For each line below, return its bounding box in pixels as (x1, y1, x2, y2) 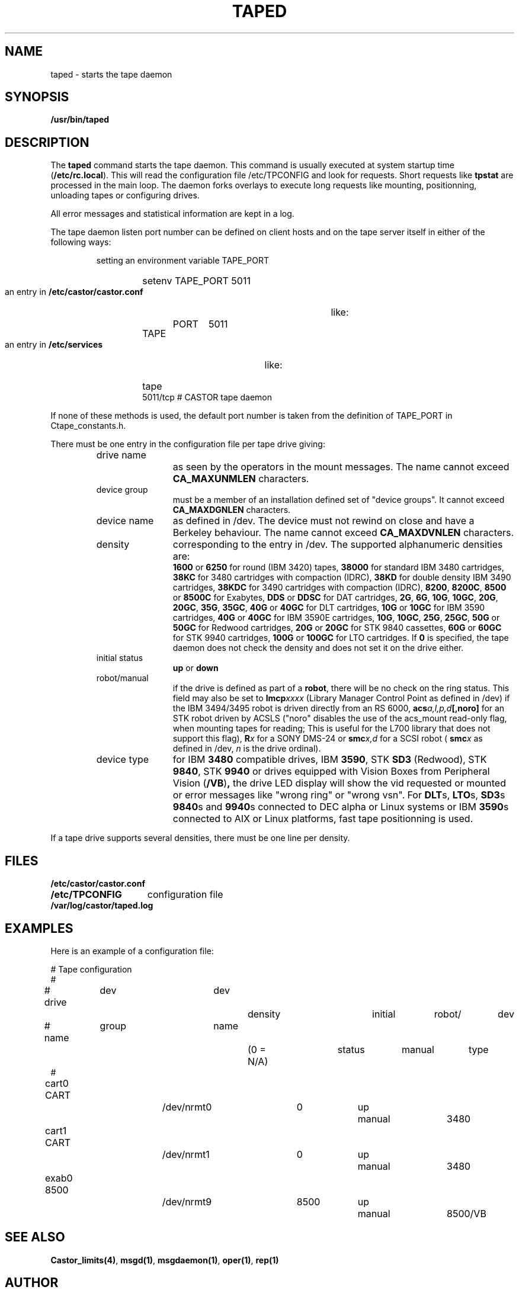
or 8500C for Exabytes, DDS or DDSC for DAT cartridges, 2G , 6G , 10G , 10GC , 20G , (172, 592, 498, 603)
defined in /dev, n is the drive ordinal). (172, 743, 321, 754)
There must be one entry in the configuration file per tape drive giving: (50, 439, 325, 450)
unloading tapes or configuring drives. (50, 190, 200, 201)
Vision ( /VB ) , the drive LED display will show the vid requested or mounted (172, 777, 506, 790)
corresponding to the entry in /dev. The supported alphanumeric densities (172, 538, 503, 551)
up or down (172, 663, 219, 673)
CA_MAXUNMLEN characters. (172, 473, 309, 485)
